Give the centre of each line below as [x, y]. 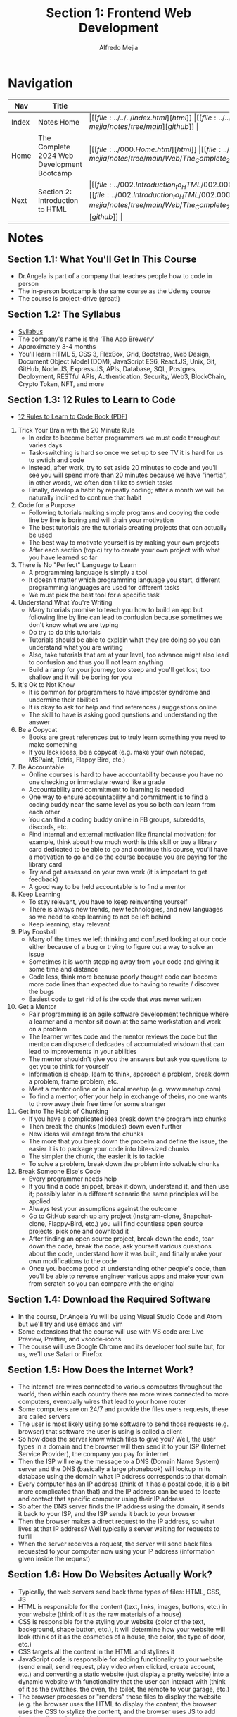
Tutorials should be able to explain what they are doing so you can [124, 640]
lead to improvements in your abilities [83, 1052]
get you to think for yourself [69, 1067]
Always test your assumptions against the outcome [103, 1209]
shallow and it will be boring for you [80, 677]
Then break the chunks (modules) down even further [105, 1127]
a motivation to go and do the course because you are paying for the [128, 857]
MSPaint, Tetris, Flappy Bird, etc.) [77, 760]
